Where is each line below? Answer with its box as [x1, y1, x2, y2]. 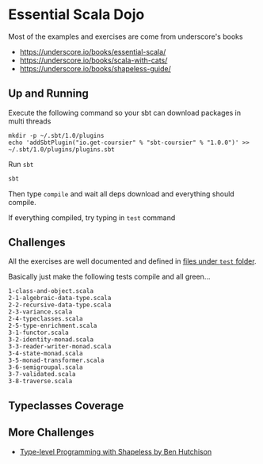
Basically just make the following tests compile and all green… [8, 272, 211, 282]
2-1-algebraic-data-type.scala [8, 295, 112, 302]
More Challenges [8, 426, 95, 439]
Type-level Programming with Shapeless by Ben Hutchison [19, 447, 212, 456]
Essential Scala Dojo [8, 6, 145, 24]
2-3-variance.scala [8, 308, 73, 316]
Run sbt [8, 159, 34, 169]
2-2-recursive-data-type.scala [8, 301, 112, 310]
